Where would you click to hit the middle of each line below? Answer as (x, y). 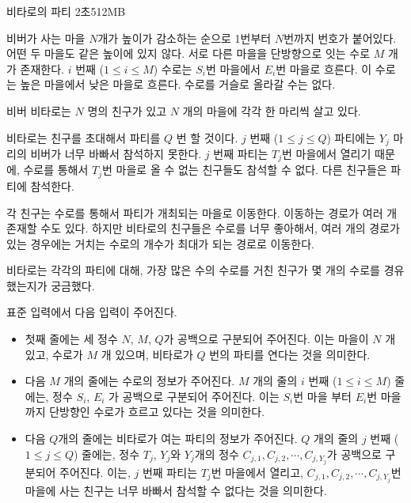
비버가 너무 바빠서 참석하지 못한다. (116, 154)
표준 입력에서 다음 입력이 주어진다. (92, 312)
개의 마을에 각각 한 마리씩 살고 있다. (272, 110)
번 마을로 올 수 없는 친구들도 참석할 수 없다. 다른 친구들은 (245, 170)
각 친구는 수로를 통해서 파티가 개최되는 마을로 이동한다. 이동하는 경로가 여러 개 (202, 212)
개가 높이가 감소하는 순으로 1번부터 (185, 38)
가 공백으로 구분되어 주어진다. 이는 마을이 (266, 339)
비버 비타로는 (39, 110)
